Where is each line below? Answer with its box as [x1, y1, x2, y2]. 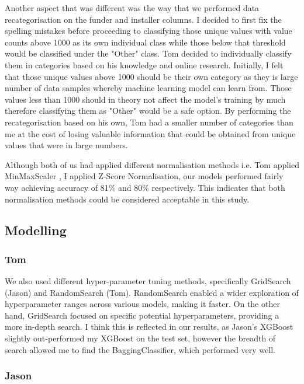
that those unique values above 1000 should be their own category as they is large [5, 70, 298, 82]
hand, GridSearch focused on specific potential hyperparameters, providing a [5, 309, 279, 321]
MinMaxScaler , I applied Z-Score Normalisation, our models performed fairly [5, 170, 284, 182]
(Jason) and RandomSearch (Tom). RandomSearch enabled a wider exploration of [5, 286, 299, 298]
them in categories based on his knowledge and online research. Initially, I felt [5, 58, 284, 71]
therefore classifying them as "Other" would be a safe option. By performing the [5, 104, 291, 117]
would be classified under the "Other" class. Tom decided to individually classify [5, 47, 292, 60]
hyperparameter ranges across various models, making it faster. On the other [5, 298, 280, 310]
